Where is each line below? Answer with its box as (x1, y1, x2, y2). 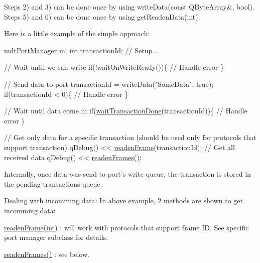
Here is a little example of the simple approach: (4, 28, 150, 39)
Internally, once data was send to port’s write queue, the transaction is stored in (4, 169, 251, 179)
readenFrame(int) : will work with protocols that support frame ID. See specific (4, 222, 249, 232)
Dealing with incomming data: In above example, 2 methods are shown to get (4, 195, 243, 206)
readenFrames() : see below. (4, 248, 89, 259)
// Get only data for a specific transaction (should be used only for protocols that (4, 132, 256, 143)
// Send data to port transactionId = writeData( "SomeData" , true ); (4, 78, 214, 89)
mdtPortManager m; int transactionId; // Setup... (4, 45, 158, 55)
